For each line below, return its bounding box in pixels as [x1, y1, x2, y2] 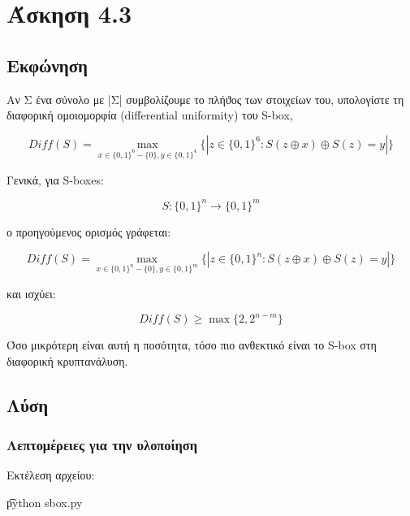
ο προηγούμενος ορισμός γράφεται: [6, 223, 171, 240]
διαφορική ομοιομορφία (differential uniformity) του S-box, [6, 106, 293, 124]
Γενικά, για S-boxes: [6, 171, 104, 188]
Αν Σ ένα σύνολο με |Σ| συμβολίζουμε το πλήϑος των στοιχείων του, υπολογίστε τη [6, 90, 404, 107]
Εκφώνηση [6, 52, 88, 77]
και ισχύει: [6, 285, 56, 302]
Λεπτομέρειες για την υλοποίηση [6, 435, 198, 454]
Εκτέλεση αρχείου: [6, 466, 95, 483]
